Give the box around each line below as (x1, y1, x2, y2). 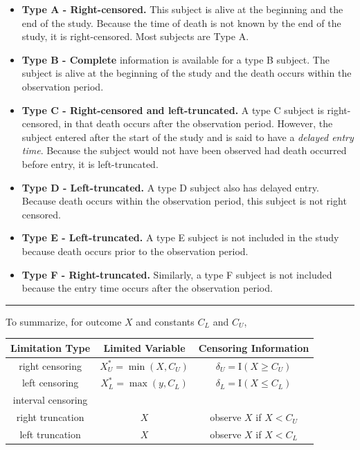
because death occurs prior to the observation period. (21, 243, 249, 258)
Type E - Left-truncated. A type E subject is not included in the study (21, 230, 339, 245)
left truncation (19, 427, 81, 441)
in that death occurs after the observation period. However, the (64, 116, 333, 131)
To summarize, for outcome (6, 314, 122, 328)
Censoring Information (198, 340, 309, 355)
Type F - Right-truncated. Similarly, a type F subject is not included (21, 267, 332, 281)
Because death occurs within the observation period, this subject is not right (21, 194, 347, 208)
